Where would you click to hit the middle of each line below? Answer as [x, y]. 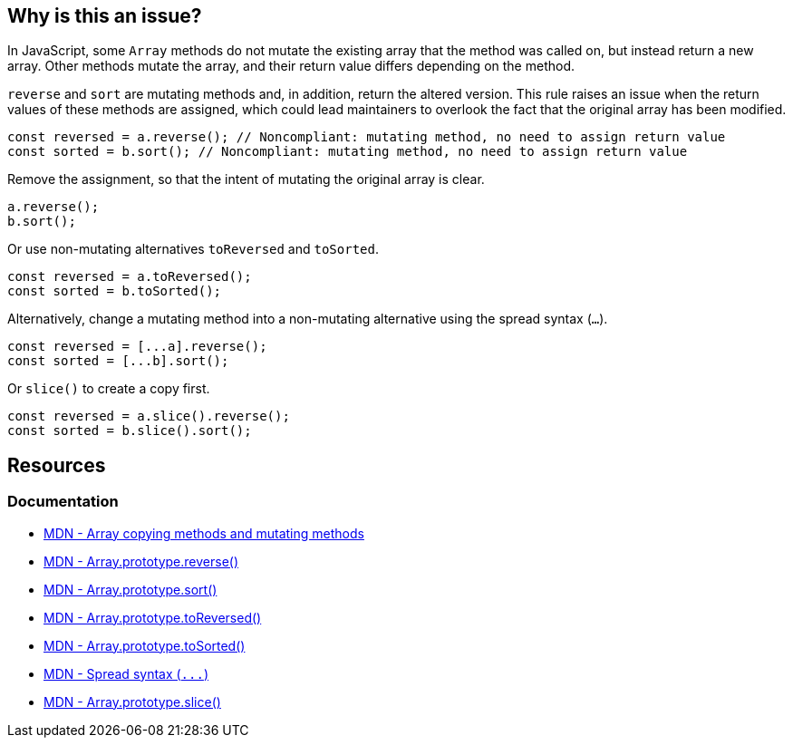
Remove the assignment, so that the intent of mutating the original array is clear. [246, 179]
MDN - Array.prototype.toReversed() [153, 617]
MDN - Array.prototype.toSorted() [145, 645]
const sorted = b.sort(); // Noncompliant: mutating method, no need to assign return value [348, 152]
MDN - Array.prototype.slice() [132, 701]
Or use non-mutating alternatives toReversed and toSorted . [193, 249]
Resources [57, 465]
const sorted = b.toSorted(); [115, 291]
